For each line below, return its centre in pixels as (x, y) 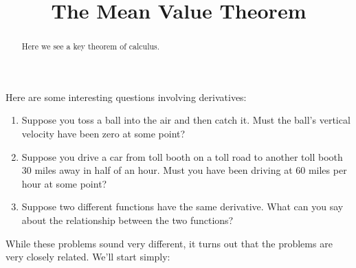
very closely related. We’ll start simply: (88, 257)
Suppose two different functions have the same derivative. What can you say (182, 206)
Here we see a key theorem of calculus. (91, 46)
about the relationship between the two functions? (127, 220)
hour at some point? (64, 183)
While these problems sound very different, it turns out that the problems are (169, 243)
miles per (327, 170)
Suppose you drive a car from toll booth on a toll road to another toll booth (182, 156)
